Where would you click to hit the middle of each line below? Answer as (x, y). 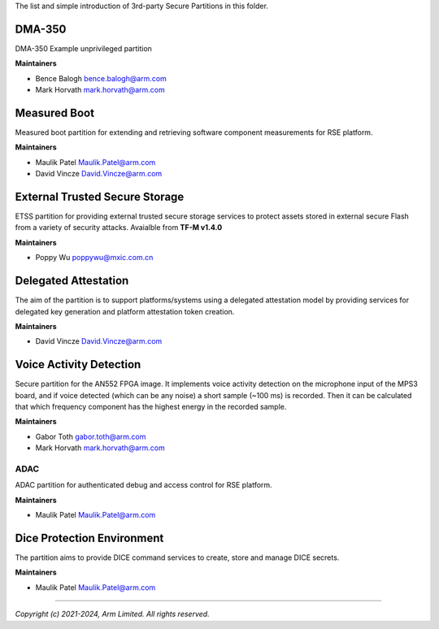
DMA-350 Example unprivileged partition (83, 48)
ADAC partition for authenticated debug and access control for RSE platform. (143, 485)
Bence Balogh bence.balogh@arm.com (101, 78)
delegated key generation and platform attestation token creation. (125, 311)
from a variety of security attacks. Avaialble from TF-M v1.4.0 (119, 228)
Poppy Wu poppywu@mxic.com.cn (94, 258)
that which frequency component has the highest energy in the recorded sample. (151, 407)
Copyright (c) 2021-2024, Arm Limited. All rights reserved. (113, 614)
